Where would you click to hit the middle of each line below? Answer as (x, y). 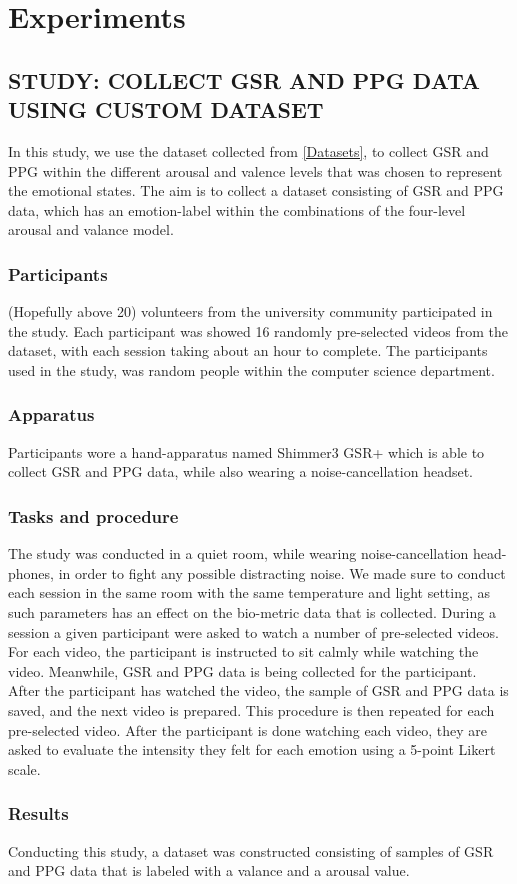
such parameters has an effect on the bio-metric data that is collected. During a (252, 611)
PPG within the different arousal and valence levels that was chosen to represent (255, 170)
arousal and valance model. (91, 229)
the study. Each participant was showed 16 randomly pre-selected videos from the (258, 330)
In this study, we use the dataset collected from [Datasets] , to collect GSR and (248, 150)
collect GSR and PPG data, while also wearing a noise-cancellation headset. (240, 471)
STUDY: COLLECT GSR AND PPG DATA (244, 79)
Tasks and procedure (93, 515)
